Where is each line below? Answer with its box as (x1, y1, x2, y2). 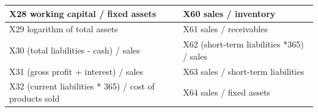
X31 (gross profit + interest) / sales (9, 65, 144, 77)
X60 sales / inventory (183, 7, 276, 19)
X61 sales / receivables (183, 23, 268, 35)
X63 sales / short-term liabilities (183, 65, 305, 77)
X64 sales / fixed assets (183, 86, 270, 99)
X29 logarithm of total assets (9, 23, 118, 35)
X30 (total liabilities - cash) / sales (9, 43, 140, 56)
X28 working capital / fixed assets (9, 7, 157, 19)
